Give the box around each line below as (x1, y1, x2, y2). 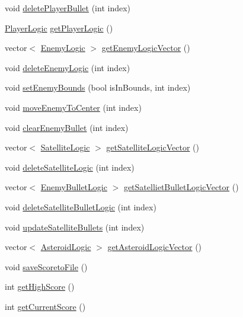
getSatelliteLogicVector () (106, 141, 199, 153)
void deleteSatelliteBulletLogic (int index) (5, 200, 156, 213)
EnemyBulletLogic (40, 181, 107, 193)
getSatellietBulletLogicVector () (123, 181, 239, 193)
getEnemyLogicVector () (101, 41, 190, 54)
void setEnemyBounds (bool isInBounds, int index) (5, 81, 191, 94)
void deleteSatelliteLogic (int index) (5, 161, 135, 173)
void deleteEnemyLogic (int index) (5, 61, 130, 73)
